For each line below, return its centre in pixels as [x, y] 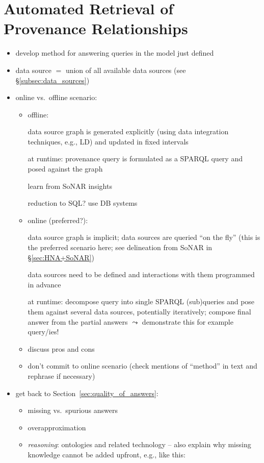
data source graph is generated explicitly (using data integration [128, 131]
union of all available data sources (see [126, 70]
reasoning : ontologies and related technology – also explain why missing [139, 444]
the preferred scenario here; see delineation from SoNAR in [120, 247]
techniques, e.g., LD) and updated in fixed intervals [108, 141]
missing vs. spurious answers [73, 410]
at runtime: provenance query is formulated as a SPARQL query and [135, 159]
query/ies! [43, 332]
